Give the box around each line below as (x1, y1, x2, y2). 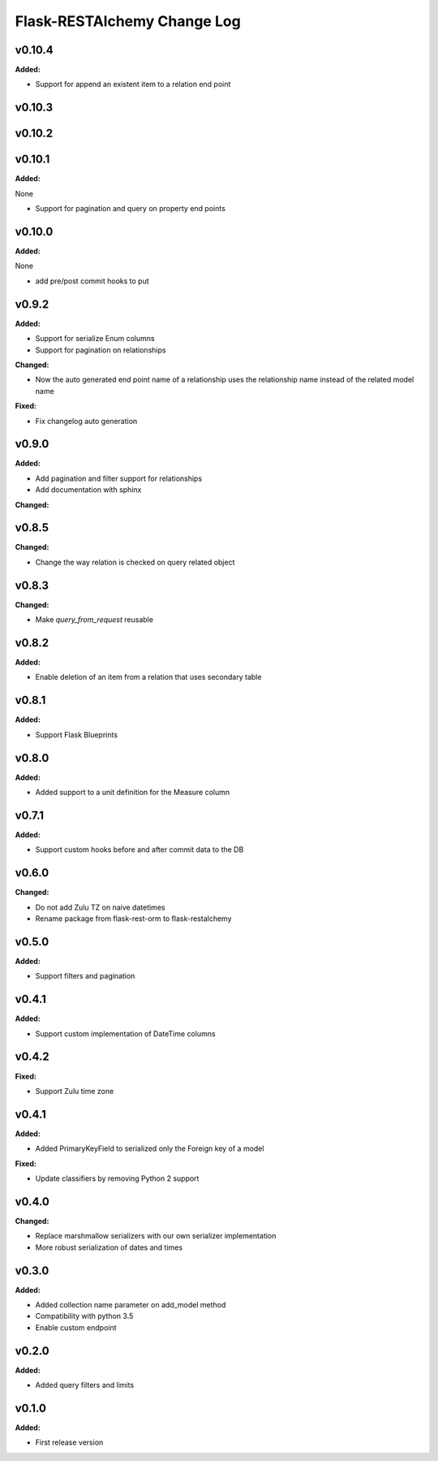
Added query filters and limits (35, 1381, 135, 1390)
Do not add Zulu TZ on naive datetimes (35, 902, 165, 912)
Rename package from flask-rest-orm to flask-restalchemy (35, 914, 232, 923)
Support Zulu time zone (35, 1086, 114, 1096)
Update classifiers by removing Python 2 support (35, 1174, 200, 1183)
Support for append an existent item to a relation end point (35, 80, 231, 89)
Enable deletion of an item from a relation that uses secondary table (35, 672, 262, 682)
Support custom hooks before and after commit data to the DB (35, 845, 244, 854)
